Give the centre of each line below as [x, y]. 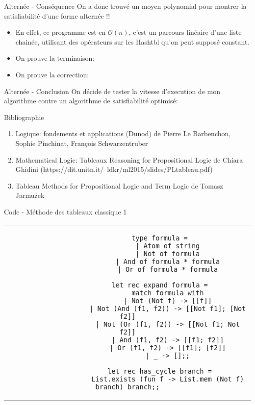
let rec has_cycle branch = [160, 371]
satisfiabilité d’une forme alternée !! [57, 15]
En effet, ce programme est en [61, 32]
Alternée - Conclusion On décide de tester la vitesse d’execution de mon [112, 91]
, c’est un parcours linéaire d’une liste [185, 32]
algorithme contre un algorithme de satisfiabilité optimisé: [91, 101]
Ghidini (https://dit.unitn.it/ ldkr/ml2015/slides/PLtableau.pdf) [114, 169]
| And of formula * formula [168, 261]
